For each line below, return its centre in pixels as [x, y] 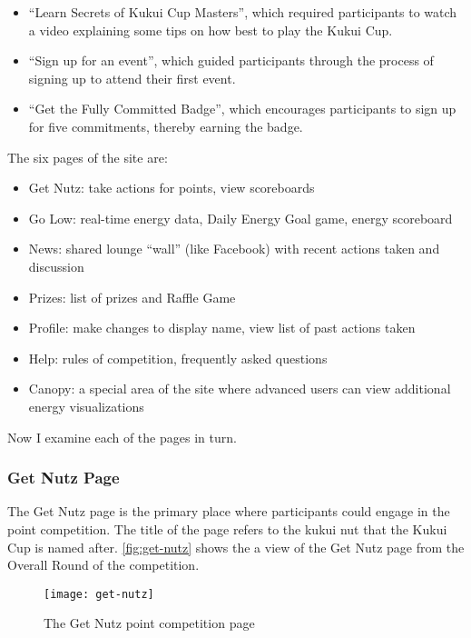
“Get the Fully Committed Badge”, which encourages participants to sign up [242, 109]
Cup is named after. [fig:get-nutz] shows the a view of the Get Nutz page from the [236, 547]
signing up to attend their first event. [132, 78]
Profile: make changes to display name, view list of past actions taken [222, 328]
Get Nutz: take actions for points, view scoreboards [172, 188]
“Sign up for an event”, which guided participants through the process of [231, 60]
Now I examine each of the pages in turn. [122, 437]
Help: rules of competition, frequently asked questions [178, 358]
